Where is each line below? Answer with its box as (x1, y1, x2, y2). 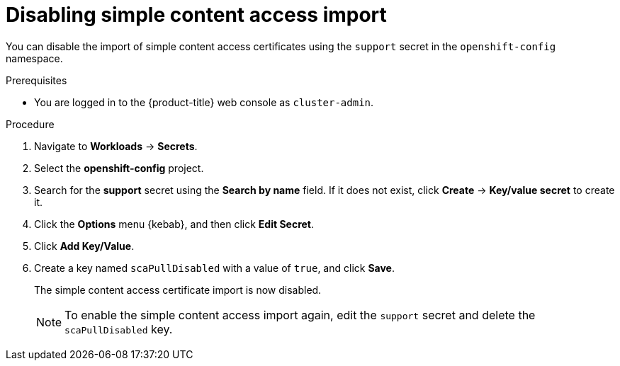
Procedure (6, 118, 55, 130)
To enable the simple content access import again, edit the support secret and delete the (64, 307, 536, 322)
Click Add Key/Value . (34, 239, 135, 252)
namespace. (6, 52, 63, 64)
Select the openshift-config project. (34, 161, 204, 174)
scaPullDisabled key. (64, 321, 173, 336)
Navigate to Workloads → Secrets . (34, 139, 198, 152)
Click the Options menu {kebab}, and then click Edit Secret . (34, 217, 315, 230)
